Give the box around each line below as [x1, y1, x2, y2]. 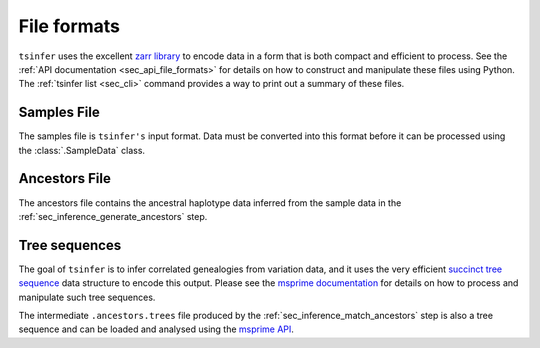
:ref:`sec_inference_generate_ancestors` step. [18, 210, 208, 222]
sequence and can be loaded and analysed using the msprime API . [18, 323, 295, 335]
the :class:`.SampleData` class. [18, 144, 145, 156]
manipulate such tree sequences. [18, 291, 156, 303]
